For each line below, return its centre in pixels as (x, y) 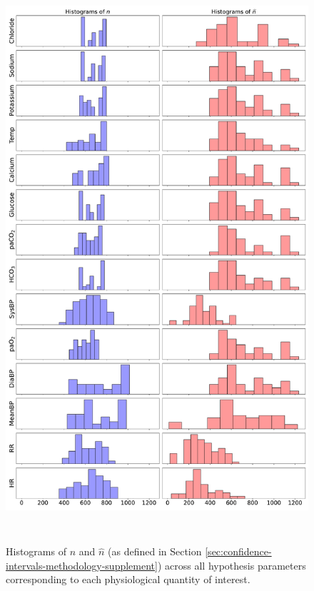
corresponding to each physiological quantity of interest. (128, 579)
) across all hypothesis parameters (232, 565)
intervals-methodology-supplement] (82, 565)
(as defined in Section (155, 551)
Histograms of (36, 551)
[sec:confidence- (238, 551)
